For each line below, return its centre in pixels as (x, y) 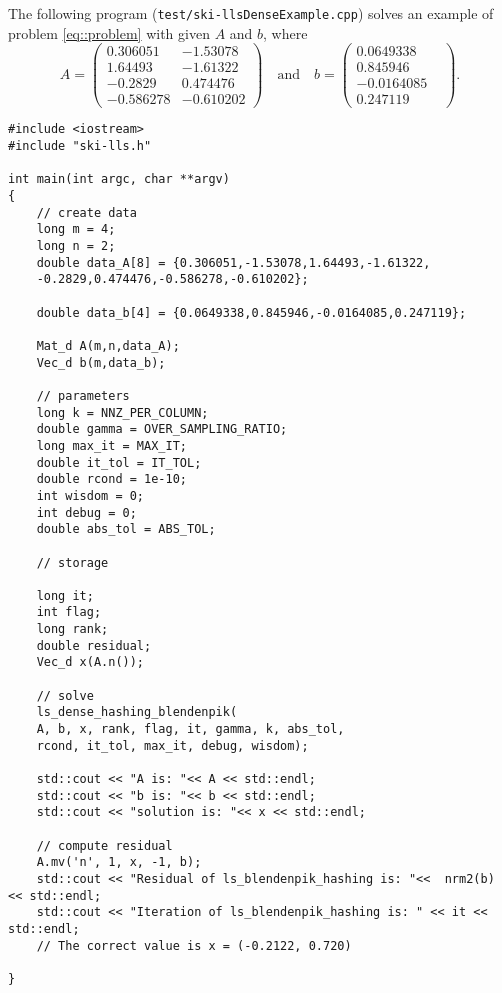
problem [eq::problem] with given (109, 32)
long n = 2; (76, 246)
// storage (72, 562)
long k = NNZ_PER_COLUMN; (122, 412)
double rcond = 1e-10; (111, 479)
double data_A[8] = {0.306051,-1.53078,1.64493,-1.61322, (233, 262)
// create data (86, 212)
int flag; (69, 612)
